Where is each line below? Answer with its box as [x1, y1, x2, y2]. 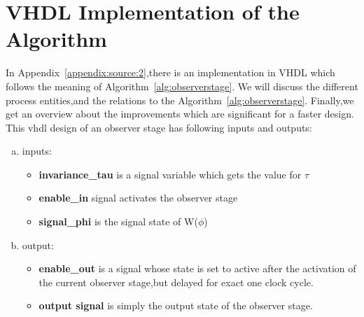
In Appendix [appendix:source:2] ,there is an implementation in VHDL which [6, 65, 335, 80]
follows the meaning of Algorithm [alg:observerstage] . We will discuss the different [6, 78, 358, 93]
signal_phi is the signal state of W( [38, 214, 198, 229]
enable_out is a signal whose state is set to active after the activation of [38, 261, 356, 276]
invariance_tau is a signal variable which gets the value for [38, 167, 302, 181]
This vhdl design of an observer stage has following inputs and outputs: [6, 120, 312, 134]
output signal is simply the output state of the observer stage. [38, 298, 313, 313]
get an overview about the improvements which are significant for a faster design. [6, 106, 354, 121]
